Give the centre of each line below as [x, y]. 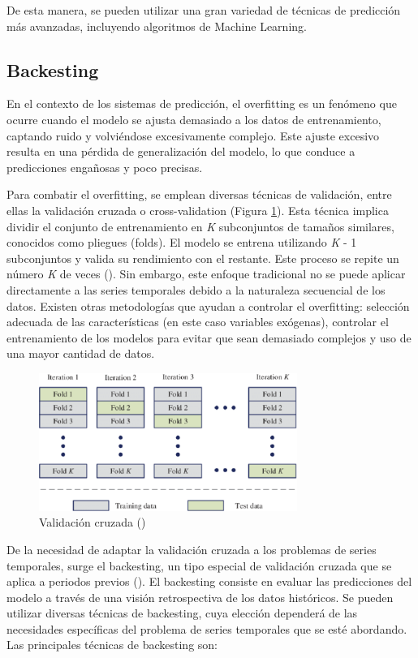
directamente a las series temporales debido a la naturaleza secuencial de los [196, 289]
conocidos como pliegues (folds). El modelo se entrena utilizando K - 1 [182, 242]
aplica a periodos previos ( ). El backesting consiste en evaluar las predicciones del [209, 581]
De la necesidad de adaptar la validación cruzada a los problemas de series [192, 549]
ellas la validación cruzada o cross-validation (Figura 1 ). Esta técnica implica [198, 210]
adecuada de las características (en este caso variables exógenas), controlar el [198, 322]
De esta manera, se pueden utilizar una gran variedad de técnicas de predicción [204, 10]
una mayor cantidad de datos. [81, 353]
